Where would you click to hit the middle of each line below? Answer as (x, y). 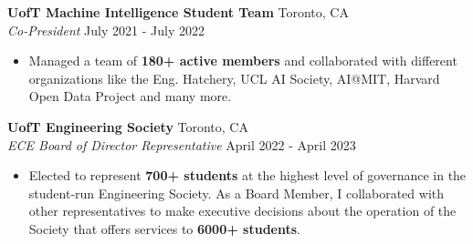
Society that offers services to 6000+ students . (164, 228)
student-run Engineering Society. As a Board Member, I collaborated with (236, 193)
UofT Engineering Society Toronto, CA (128, 126)
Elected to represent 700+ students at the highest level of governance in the (247, 175)
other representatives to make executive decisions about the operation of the (242, 211)
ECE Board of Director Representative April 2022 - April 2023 (182, 144)
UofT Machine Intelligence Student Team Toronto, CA (178, 12)
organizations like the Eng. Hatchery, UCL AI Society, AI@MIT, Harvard (234, 78)
